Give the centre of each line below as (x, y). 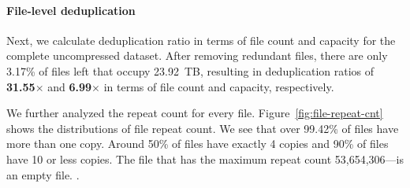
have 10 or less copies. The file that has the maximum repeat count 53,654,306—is (205, 159)
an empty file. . (43, 174)
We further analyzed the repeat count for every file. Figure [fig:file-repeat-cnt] (195, 113)
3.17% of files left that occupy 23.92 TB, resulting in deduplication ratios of (190, 70)
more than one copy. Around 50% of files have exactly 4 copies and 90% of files (198, 144)
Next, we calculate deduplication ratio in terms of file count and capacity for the (201, 40)
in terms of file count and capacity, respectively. (219, 86)
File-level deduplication (71, 10)
